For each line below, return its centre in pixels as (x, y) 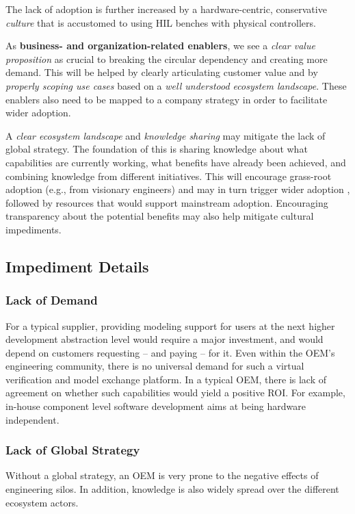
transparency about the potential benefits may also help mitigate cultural (160, 216)
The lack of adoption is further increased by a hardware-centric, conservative (166, 9)
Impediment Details (77, 266)
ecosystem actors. (42, 502)
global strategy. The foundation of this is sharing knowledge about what (157, 149)
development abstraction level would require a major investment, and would (165, 339)
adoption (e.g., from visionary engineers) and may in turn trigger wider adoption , (178, 189)
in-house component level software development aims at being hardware (156, 406)
